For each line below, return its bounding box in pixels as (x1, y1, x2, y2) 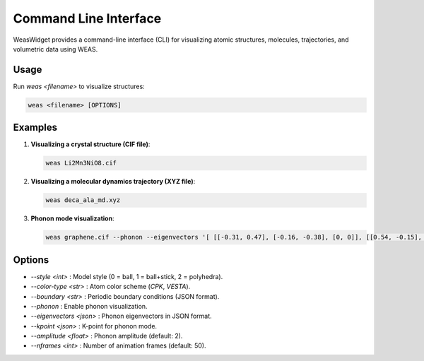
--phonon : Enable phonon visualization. (30, 302, 148, 310)
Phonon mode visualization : (30, 214, 114, 223)
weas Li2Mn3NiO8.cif (45, 159, 117, 167)
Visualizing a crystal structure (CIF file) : (30, 140, 151, 148)
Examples (13, 122, 58, 134)
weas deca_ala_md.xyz (45, 196, 121, 204)
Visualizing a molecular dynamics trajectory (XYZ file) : (30, 177, 196, 186)
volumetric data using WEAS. (13, 45, 98, 53)
